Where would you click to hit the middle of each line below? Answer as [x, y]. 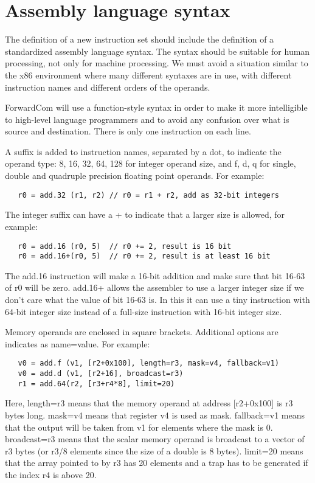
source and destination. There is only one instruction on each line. [128, 131]
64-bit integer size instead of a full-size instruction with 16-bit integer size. [144, 311]
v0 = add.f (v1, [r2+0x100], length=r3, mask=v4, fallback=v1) [149, 363]
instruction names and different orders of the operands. [108, 87]
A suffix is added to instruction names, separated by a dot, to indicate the [143, 151]
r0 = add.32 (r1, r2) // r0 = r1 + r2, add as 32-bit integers [149, 195]
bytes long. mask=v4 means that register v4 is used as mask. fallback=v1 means [155, 415]
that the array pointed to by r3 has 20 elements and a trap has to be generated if [157, 463]
